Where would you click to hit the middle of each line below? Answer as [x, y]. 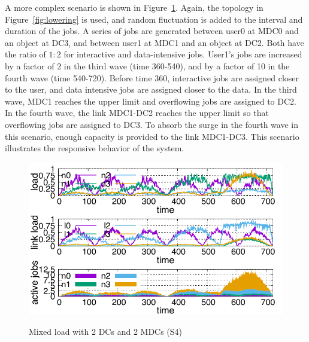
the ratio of [25, 54]
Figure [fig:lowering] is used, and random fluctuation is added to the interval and [154, 19]
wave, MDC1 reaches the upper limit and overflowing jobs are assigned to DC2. [151, 101]
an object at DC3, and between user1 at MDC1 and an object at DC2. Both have [154, 42]
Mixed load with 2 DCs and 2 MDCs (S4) [106, 331]
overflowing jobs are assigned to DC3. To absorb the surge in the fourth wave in [152, 124]
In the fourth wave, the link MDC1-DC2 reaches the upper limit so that [137, 113]
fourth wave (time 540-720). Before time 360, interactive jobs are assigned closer [152, 77]
